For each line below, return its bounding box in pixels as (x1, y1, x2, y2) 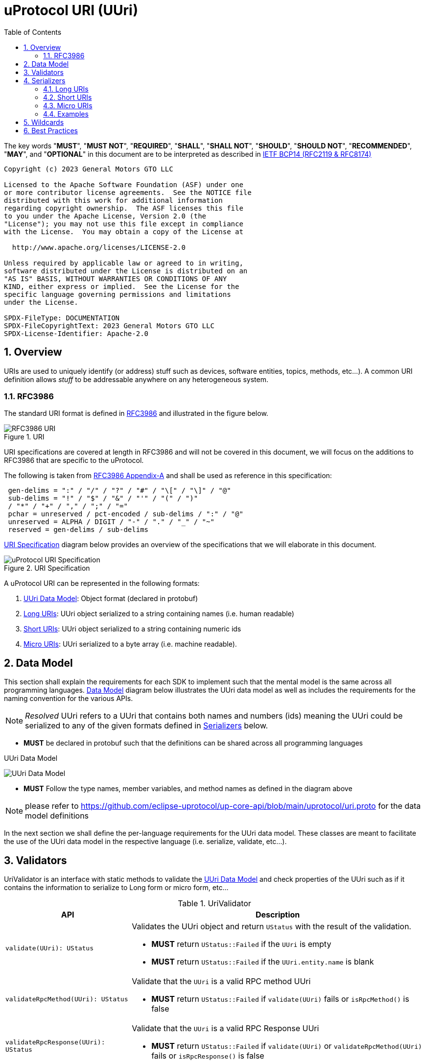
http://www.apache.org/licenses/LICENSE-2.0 (12, 243, 186, 251)
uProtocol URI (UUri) (4, 2, 139, 19)
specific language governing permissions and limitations (4, 290, 231, 298)
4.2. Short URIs (43, 93, 92, 101)
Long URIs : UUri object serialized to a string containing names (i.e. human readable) (24, 609, 294, 618)
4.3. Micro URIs (43, 101, 93, 110)
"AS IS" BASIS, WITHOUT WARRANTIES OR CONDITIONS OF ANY (4, 274, 227, 283)
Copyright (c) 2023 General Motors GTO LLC (4, 165, 173, 173)
